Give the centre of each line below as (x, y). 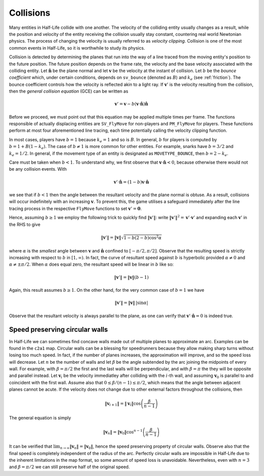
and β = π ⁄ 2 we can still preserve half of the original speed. (69, 467)
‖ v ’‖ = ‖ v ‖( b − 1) (132, 277)
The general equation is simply (40, 418)
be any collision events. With (38, 169)
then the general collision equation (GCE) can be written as (69, 91)
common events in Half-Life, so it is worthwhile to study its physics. (77, 48)
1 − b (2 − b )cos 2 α (143, 237)
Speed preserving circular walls (58, 330)
